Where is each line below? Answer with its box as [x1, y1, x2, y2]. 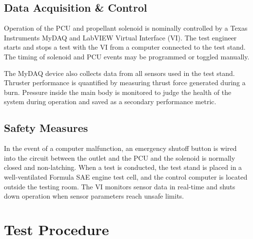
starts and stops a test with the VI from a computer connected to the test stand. [4, 42, 246, 52]
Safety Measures [4, 120, 88, 135]
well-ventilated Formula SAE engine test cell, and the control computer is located [4, 171, 248, 182]
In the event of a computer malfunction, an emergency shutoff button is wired [4, 143, 237, 153]
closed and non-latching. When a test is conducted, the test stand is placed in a [4, 162, 242, 172]
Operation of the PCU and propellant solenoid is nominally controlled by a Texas [4, 23, 248, 33]
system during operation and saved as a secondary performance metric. [4, 96, 216, 107]
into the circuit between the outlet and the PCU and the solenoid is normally [4, 152, 235, 163]
